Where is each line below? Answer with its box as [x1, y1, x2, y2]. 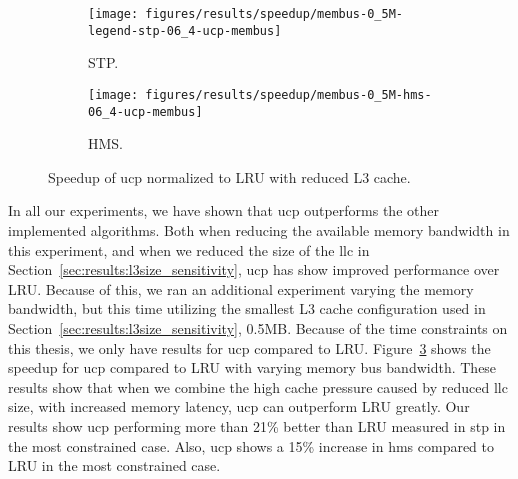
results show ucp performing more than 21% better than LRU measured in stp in [8, 415, 506, 436]
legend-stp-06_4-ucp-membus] [88, 23, 282, 38]
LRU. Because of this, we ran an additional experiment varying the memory [8, 278, 474, 299]
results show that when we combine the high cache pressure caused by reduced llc [8, 376, 508, 397]
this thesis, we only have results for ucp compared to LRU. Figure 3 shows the [8, 337, 491, 358]
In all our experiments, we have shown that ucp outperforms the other [8, 200, 439, 221]
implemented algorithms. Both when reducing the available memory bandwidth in [8, 220, 510, 240]
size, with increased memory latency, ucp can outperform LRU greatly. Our [8, 396, 470, 417]
